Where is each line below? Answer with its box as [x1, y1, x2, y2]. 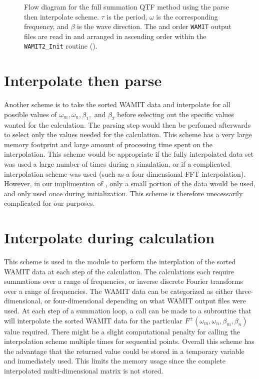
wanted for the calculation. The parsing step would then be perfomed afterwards [4, 119, 251, 130]
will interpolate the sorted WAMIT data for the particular [4, 315, 182, 325]
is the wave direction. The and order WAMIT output [77, 21, 231, 32]
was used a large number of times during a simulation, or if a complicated [4, 158, 230, 169]
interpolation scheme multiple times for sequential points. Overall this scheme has [4, 336, 254, 346]
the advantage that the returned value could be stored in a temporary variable [4, 345, 244, 356]
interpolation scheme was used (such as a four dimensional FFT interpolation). [4, 168, 246, 179]
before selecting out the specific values [117, 109, 234, 119]
